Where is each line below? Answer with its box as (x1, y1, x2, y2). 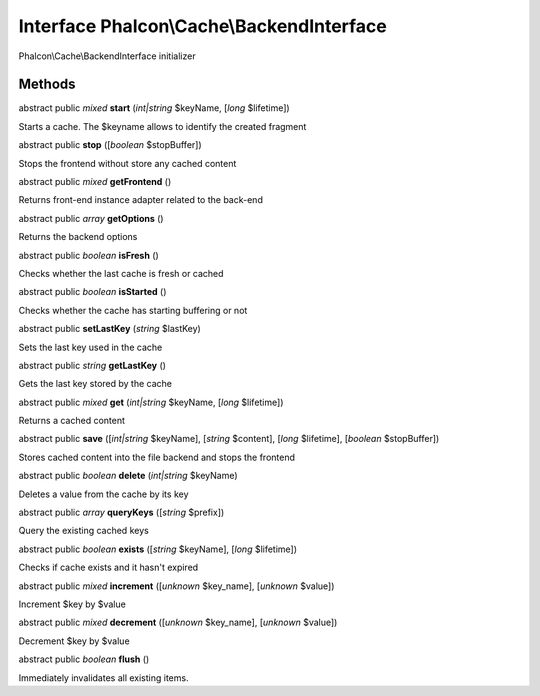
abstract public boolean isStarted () (18, 286, 167, 298)
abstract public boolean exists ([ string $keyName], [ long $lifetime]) (18, 543, 298, 555)
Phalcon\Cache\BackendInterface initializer (18, 50, 196, 62)
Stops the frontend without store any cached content (18, 157, 237, 169)
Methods (18, 76, 76, 93)
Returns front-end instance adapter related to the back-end (18, 194, 264, 206)
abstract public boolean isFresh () (18, 249, 159, 261)
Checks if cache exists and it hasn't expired (18, 561, 199, 574)
